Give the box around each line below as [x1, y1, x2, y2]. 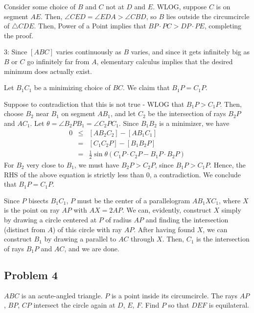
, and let [110, 108, 136, 119]
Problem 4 [4, 267, 58, 282]
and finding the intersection [145, 214, 229, 224]
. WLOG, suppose [153, 1, 207, 11]
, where [218, 195, 241, 205]
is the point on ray [4, 205, 60, 215]
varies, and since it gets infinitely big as [131, 47, 250, 57]
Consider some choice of [4, 1, 76, 11]
